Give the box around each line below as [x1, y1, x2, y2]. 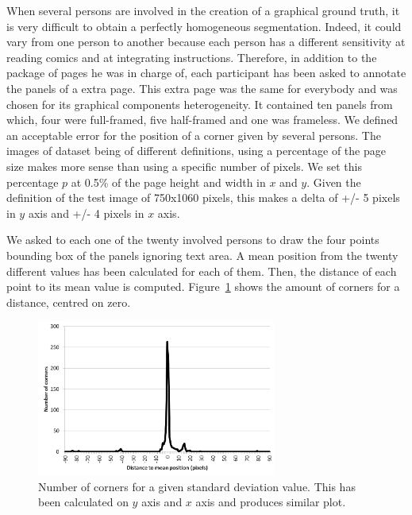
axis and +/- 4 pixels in [28, 204, 144, 221]
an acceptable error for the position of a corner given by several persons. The [6, 126, 381, 143]
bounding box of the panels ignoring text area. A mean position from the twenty [6, 246, 399, 263]
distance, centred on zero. [6, 293, 131, 310]
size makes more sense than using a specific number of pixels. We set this [6, 157, 362, 174]
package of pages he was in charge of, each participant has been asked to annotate [6, 64, 406, 81]
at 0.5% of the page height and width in [71, 173, 266, 190]
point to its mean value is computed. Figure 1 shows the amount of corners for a [6, 278, 400, 295]
